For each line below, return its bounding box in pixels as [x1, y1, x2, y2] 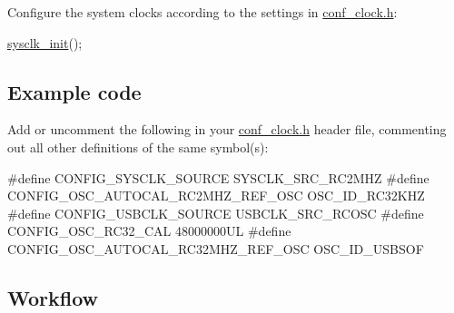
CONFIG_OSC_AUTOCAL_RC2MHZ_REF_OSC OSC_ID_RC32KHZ [7, 186, 425, 205]
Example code [7, 77, 142, 105]
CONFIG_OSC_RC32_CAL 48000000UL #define [7, 221, 291, 240]
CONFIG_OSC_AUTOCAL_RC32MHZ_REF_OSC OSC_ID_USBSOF [7, 239, 424, 258]
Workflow [7, 283, 99, 311]
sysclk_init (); [7, 33, 83, 52]
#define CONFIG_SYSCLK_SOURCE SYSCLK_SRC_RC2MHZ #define [7, 168, 429, 187]
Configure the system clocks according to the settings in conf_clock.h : [7, 3, 398, 21]
